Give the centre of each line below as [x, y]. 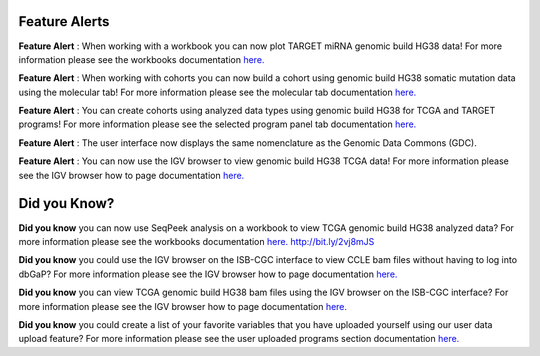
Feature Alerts [64, 21]
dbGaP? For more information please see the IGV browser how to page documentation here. [208, 274]
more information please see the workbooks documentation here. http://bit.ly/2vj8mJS [196, 241]
